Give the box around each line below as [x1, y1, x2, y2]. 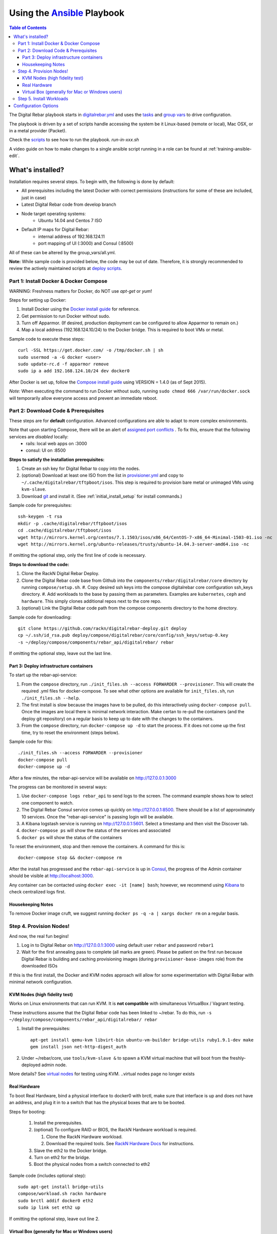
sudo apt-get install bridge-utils [18, 1184, 104, 1190]
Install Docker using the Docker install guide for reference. [21, 306, 140, 312]
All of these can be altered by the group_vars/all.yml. [9, 249, 116, 255]
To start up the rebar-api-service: [9, 672, 77, 678]
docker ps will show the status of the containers [21, 834, 122, 840]
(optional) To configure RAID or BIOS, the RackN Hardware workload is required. [34, 1127, 197, 1133]
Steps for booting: [9, 1109, 46, 1115]
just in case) [21, 194, 46, 200]
